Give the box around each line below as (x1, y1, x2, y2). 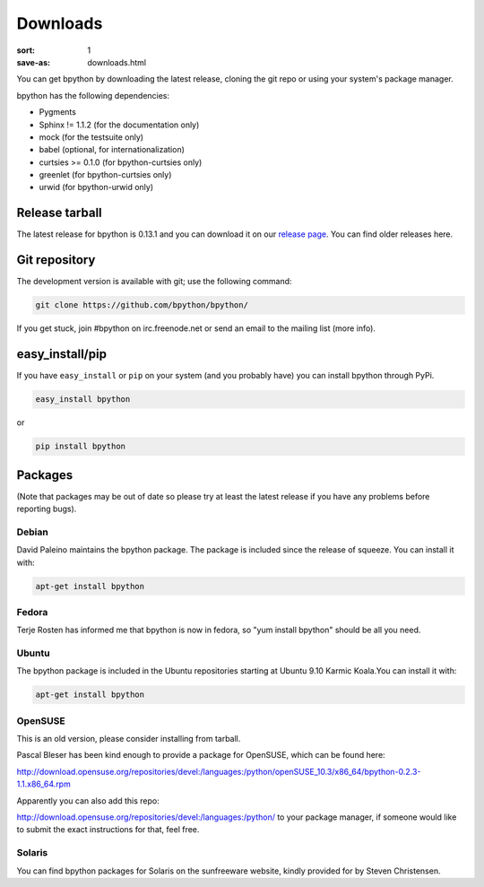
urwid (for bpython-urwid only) (39, 182, 154, 193)
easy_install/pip (16, 346, 108, 362)
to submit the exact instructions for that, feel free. (16, 824, 200, 835)
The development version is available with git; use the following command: (16, 276, 292, 287)
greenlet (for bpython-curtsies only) (39, 170, 172, 180)
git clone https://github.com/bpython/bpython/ (35, 300, 248, 310)
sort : (16, 45, 36, 56)
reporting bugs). (16, 503, 77, 514)
